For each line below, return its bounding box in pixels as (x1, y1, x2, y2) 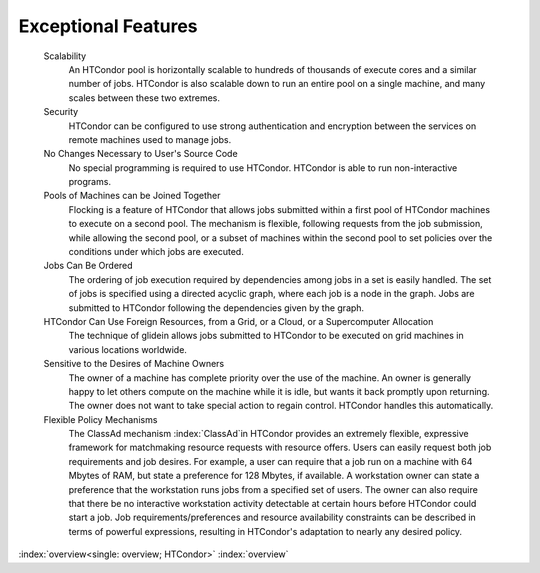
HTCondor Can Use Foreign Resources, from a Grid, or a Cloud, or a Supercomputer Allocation (43, 315, 434, 327)
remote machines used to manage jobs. (68, 133, 232, 145)
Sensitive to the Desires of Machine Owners (43, 358, 225, 370)
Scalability (43, 50, 87, 62)
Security (43, 106, 79, 118)
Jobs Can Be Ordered (43, 260, 134, 272)
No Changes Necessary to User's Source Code (43, 148, 239, 160)
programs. (68, 176, 112, 188)
